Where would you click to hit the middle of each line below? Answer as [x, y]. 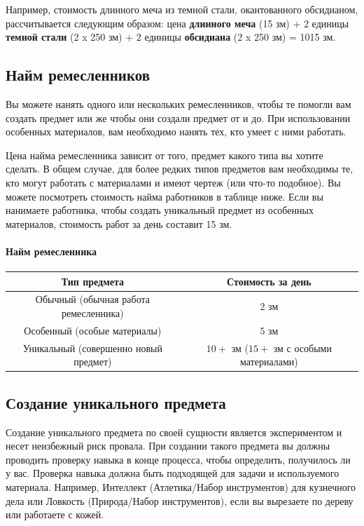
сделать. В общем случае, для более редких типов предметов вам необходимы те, [180, 169]
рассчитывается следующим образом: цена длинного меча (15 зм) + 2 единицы [177, 23]
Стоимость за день [269, 281]
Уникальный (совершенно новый [92, 348]
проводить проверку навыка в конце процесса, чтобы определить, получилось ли [178, 459]
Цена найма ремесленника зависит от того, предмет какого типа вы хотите [164, 155]
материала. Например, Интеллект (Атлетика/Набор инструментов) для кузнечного [181, 487]
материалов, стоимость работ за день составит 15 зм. [119, 223]
